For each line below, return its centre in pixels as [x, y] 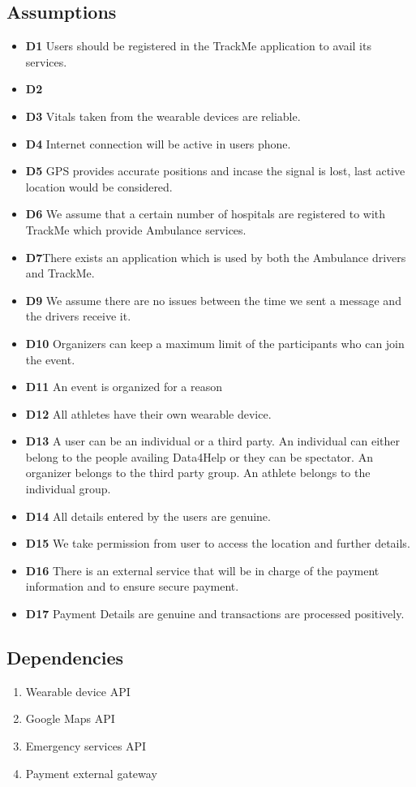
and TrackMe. [60, 273]
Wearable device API [78, 691]
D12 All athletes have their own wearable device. [148, 413]
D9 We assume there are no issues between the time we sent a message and [213, 300]
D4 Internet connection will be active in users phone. [158, 143]
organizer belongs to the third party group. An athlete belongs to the [198, 473]
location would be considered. [99, 186]
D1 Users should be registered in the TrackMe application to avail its [198, 46]
